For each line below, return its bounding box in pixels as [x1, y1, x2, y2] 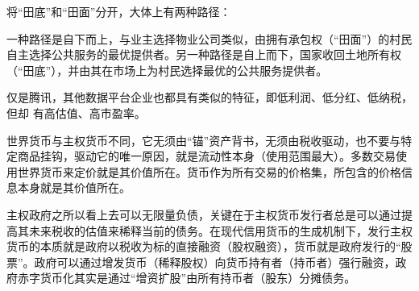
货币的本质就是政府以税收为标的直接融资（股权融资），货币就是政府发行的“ [6, 238, 401, 255]
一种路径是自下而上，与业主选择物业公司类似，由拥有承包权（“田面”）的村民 [6, 30, 413, 47]
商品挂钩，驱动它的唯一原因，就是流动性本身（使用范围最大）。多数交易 [17, 148, 396, 164]
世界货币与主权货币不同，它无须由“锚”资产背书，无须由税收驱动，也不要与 [6, 131, 401, 148]
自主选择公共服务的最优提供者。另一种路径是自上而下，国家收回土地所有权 [6, 46, 401, 63]
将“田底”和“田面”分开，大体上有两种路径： [6, 3, 231, 19]
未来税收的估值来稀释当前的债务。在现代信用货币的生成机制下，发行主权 [28, 222, 413, 239]
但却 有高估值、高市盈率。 [6, 104, 146, 121]
